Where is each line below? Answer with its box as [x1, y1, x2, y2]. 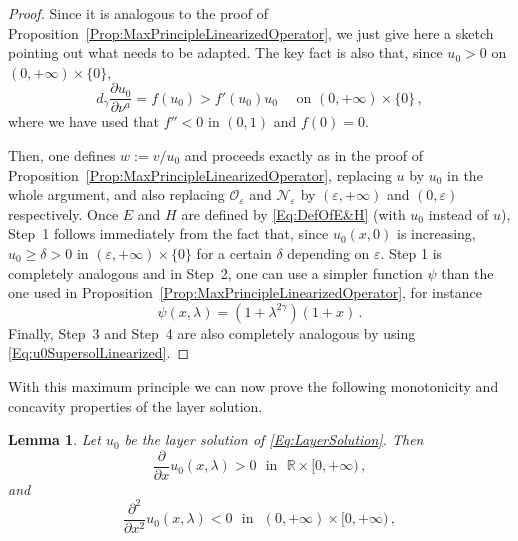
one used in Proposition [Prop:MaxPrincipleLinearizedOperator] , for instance [8, 282, 482, 303]
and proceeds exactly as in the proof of [184, 145, 424, 166]
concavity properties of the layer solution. [8, 395, 263, 416]
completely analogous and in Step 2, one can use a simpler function [8, 262, 423, 283]
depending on [287, 243, 370, 263]
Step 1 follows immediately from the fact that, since [8, 223, 329, 244]
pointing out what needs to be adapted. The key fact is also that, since [8, 42, 443, 63]
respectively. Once [8, 203, 119, 224]
